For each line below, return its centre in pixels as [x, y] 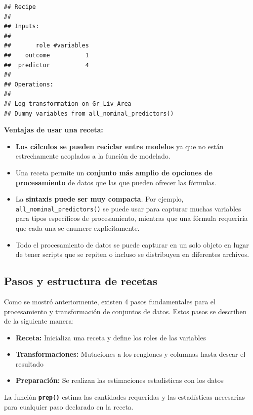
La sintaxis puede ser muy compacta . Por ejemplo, [100, 199]
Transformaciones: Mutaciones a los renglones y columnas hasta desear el [130, 354]
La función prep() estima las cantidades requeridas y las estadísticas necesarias [125, 397]
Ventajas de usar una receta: [54, 130]
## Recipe [20, 7]
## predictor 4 [46, 65]
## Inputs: [22, 26]
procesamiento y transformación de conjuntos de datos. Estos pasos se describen [125, 311]
